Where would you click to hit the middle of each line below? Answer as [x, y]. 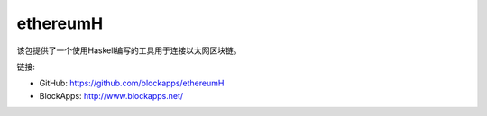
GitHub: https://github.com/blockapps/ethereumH [132, 83]
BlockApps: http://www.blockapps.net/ [111, 95]
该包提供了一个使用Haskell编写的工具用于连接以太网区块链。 [129, 50]
